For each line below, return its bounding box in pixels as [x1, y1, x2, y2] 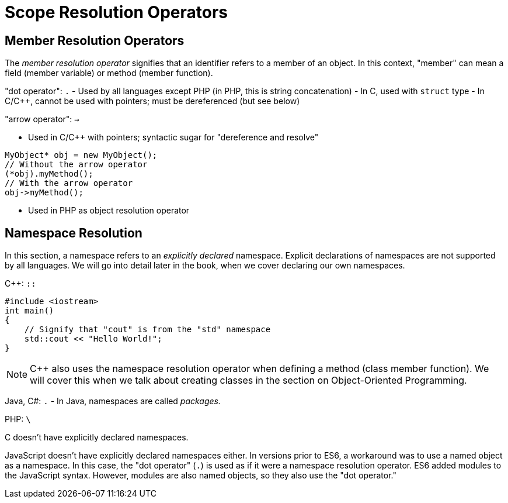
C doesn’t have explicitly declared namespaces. [5, 432, 189, 443]
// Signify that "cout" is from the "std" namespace [24, 325, 271, 335]
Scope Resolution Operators [5, 2, 228, 22]
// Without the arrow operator [5, 160, 148, 170]
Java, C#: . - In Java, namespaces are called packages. [5, 396, 221, 406]
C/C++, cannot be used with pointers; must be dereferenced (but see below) [5, 96, 300, 106]
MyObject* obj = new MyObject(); [5, 150, 158, 160]
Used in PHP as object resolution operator [28, 205, 190, 216]
